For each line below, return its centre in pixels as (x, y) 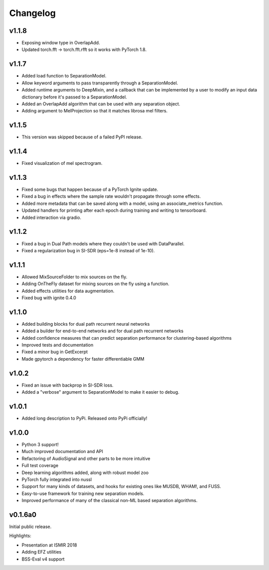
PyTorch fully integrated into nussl (57, 479)
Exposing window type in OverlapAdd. (61, 43)
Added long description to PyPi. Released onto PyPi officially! (84, 418)
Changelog (32, 13)
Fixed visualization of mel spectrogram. (62, 163)
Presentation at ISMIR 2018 (49, 545)
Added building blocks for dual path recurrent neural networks (86, 324)
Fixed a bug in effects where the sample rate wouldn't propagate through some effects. (111, 196)
